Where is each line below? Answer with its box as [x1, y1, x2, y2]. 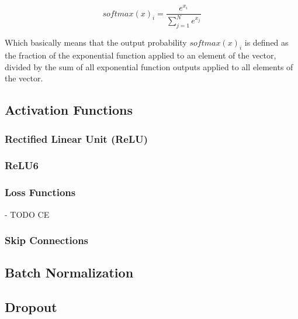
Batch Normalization [5, 263, 134, 282]
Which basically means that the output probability [5, 36, 187, 49]
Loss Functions [5, 185, 76, 200]
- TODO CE [5, 208, 50, 220]
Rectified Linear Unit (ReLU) [5, 131, 148, 146]
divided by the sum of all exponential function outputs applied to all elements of [5, 60, 293, 73]
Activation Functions [5, 101, 133, 119]
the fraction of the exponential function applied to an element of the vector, [5, 49, 276, 61]
